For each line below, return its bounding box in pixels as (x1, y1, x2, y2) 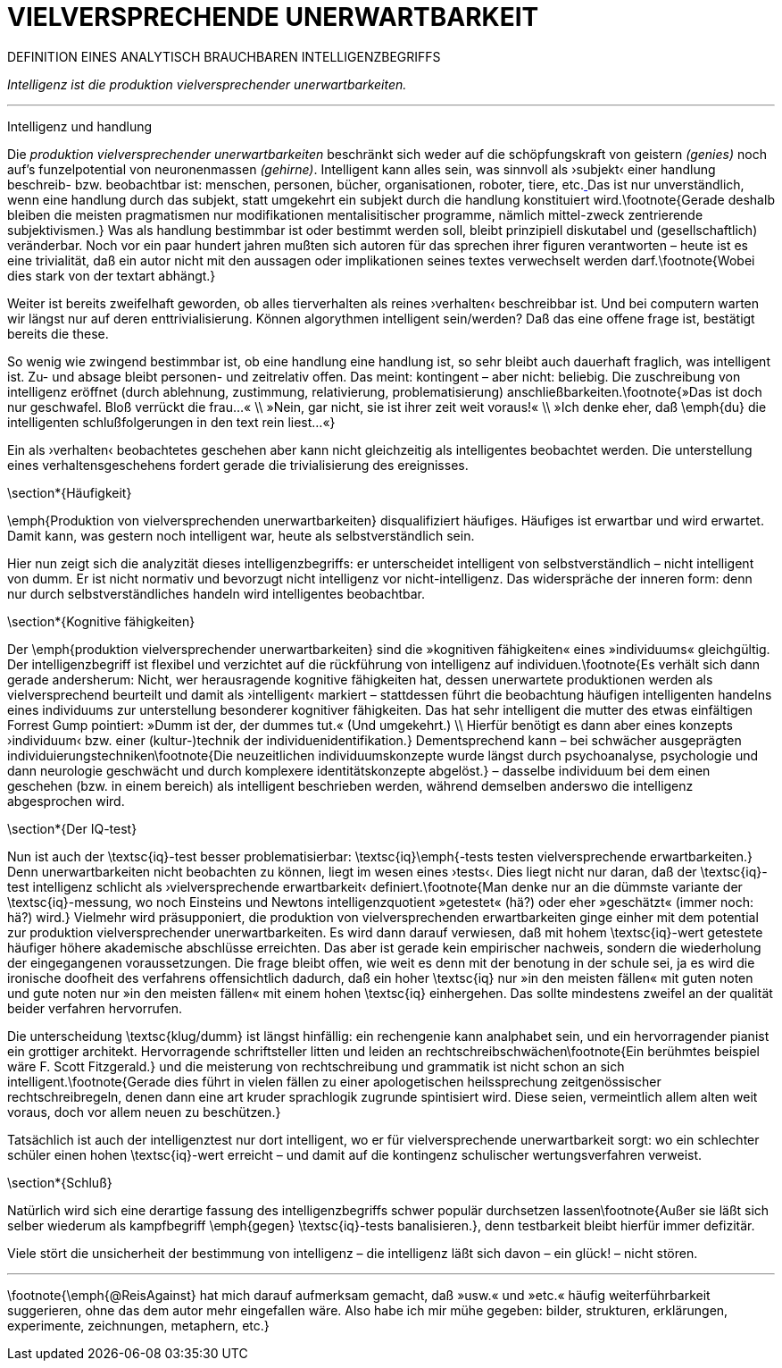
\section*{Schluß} (7, 1174, 112, 1190)
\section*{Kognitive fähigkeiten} (7, 613, 195, 629)
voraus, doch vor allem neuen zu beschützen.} (7, 1104, 281, 1120)
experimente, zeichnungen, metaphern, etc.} (7, 1317, 270, 1333)
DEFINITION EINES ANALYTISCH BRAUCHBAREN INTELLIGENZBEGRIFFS (7, 48, 441, 64)
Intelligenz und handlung (7, 118, 153, 134)
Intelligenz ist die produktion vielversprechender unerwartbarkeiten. (7, 76, 407, 92)
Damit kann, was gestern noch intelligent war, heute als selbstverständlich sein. (7, 527, 475, 543)
